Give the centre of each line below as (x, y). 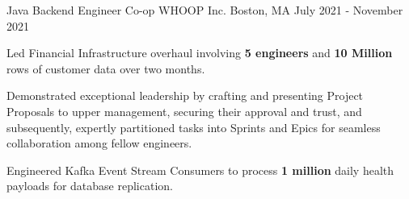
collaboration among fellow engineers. (99, 143)
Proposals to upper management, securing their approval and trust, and (184, 111)
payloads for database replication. (90, 186)
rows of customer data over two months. (106, 68)
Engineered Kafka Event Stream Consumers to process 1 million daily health (200, 170)
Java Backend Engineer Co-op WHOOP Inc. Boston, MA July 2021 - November (205, 10)
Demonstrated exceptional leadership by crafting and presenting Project (185, 95)
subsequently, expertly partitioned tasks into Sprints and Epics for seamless (194, 127)
